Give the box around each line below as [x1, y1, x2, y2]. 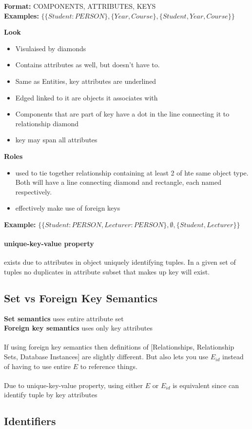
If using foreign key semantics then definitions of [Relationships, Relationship [4, 342, 234, 352]
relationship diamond [15, 118, 79, 128]
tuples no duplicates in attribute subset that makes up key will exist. [4, 266, 210, 276]
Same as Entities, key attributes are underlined [15, 76, 156, 86]
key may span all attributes [15, 135, 97, 145]
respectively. [15, 186, 52, 196]
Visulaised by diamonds [15, 43, 86, 53]
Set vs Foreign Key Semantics [4, 290, 157, 305]
